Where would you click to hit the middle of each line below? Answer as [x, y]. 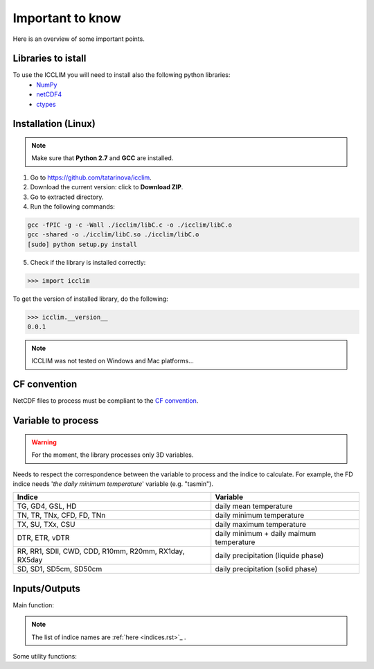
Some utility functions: [45, 657]
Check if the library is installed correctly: [88, 262]
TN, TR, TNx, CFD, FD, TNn [61, 515]
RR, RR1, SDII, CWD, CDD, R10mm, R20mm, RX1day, [101, 551]
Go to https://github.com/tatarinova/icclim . [91, 177]
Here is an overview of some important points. [79, 39]
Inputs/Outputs [47, 588]
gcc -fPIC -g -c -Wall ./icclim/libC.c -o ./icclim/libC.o [130, 225]
